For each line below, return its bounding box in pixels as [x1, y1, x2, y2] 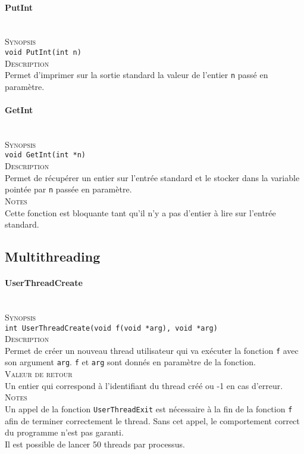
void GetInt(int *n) [5, 151, 86, 160]
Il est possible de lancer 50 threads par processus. [5, 437, 185, 450]
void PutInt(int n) [5, 48, 82, 57]
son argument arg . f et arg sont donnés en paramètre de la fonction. [5, 356, 256, 368]
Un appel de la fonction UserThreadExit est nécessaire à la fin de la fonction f [5, 402, 293, 415]
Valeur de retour [5, 368, 73, 380]
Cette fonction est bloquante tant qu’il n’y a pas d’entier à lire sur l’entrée [5, 206, 276, 219]
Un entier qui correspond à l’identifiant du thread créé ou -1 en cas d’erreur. [5, 379, 283, 391]
